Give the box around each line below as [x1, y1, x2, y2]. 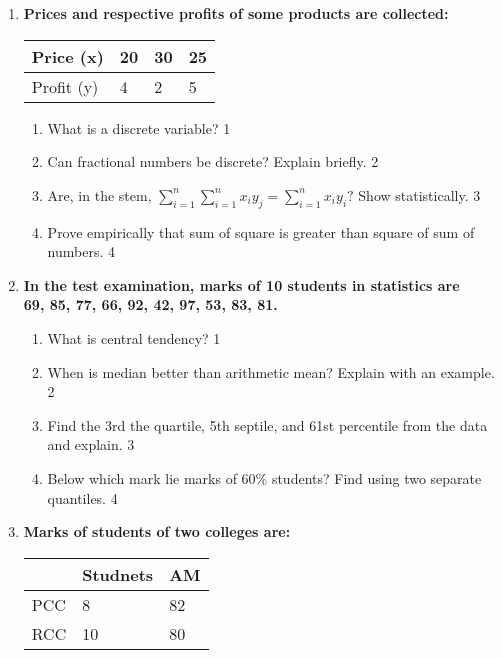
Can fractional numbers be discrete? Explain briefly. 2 [47, 151, 379, 172]
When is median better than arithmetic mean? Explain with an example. [47, 361, 495, 382]
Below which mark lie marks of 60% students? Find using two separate [47, 467, 482, 488]
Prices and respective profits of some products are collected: [23, 3, 449, 23]
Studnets [82, 562, 154, 586]
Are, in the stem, [47, 184, 152, 205]
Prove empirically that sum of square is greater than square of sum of [47, 221, 475, 242]
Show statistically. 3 [358, 184, 481, 205]
